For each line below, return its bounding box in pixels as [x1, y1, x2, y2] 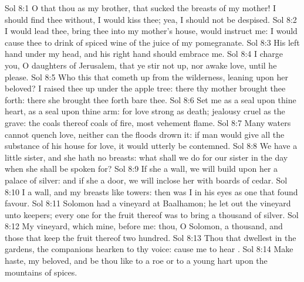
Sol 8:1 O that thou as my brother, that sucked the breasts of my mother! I [5, 2, 276, 13]
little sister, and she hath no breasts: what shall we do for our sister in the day [5, 151, 288, 163]
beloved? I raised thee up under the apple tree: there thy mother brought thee [5, 82, 286, 94]
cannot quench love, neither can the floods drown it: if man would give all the [5, 128, 285, 140]
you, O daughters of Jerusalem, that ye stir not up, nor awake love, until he [5, 59, 277, 71]
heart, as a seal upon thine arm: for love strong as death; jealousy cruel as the [5, 105, 285, 117]
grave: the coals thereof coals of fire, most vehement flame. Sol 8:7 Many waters [5, 116, 291, 128]
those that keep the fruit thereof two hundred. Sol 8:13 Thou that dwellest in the [5, 231, 296, 243]
